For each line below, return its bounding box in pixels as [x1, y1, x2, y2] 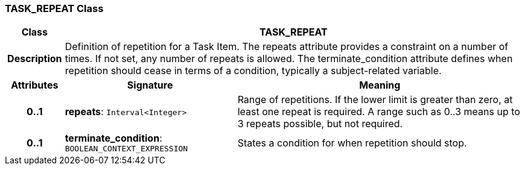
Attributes [11, 79, 59, 92]
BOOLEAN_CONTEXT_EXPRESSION [65, 144, 188, 154]
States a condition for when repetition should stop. [237, 136, 467, 149]
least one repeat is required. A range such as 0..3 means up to [237, 105, 520, 118]
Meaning [359, 79, 401, 92]
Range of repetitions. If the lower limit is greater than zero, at [237, 93, 513, 106]
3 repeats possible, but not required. [237, 118, 403, 130]
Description [7, 52, 62, 65]
